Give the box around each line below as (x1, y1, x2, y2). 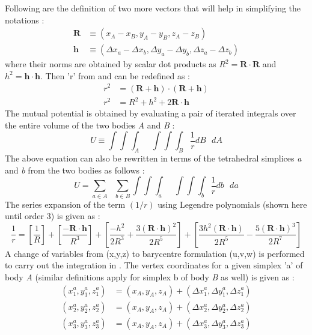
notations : (5, 13, 44, 26)
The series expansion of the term (5, 198, 126, 210)
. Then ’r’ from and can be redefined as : (40, 69, 190, 82)
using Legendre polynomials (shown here (158, 198, 307, 210)
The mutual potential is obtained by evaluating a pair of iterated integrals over (5, 107, 296, 119)
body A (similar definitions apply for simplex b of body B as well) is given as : (5, 270, 295, 283)
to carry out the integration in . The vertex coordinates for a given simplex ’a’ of (5, 259, 303, 271)
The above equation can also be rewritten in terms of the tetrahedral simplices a (5, 152, 302, 164)
